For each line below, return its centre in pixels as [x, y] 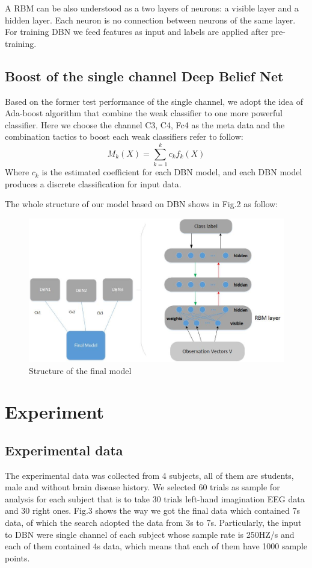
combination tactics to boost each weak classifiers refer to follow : [124, 136]
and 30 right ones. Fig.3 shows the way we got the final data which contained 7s [152, 510]
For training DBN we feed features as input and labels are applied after [137, 32]
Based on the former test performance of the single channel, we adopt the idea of [154, 101]
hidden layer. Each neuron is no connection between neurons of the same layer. [150, 20]
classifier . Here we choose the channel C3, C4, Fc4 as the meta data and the [145, 124]
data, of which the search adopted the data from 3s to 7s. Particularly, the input [153, 523]
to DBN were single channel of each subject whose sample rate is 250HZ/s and [150, 534]
